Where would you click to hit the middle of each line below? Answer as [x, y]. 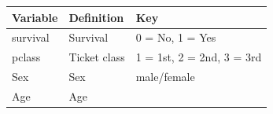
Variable [35, 17]
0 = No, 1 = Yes [176, 37]
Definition [96, 17]
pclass [26, 57]
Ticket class [97, 57]
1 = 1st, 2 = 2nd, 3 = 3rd [199, 57]
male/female [165, 77]
